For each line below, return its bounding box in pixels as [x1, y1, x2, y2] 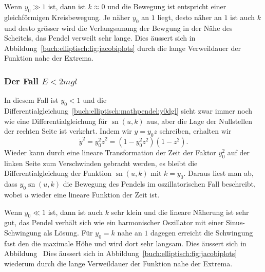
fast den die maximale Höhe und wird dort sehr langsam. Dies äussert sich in [4, 238, 247, 248]
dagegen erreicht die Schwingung [150, 227, 253, 238]
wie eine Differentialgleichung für [4, 115, 107, 126]
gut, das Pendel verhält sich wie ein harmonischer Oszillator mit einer [4, 217, 224, 228]
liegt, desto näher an [157, 11, 222, 22]
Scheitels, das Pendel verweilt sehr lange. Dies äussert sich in [4, 32, 196, 43]
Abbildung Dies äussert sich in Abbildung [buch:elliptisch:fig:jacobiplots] [4, 248, 237, 259]
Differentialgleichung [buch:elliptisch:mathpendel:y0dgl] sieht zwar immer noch [4, 105, 253, 116]
